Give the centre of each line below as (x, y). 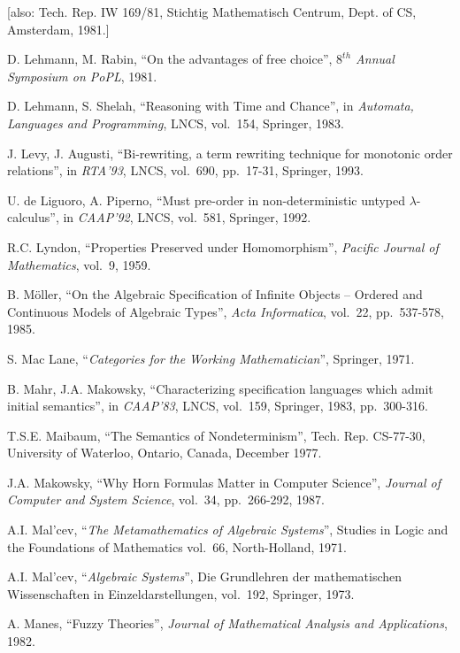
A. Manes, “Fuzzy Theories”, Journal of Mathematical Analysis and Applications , (227, 623)
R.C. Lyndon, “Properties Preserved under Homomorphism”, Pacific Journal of (223, 246)
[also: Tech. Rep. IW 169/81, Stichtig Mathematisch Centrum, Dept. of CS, (212, 12)
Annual (375, 59)
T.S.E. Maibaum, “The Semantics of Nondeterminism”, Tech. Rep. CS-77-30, (216, 435)
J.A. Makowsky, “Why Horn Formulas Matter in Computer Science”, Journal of (224, 482)
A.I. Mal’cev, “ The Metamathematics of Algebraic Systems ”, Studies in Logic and (228, 530)
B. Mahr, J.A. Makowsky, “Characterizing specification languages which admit (220, 388)
